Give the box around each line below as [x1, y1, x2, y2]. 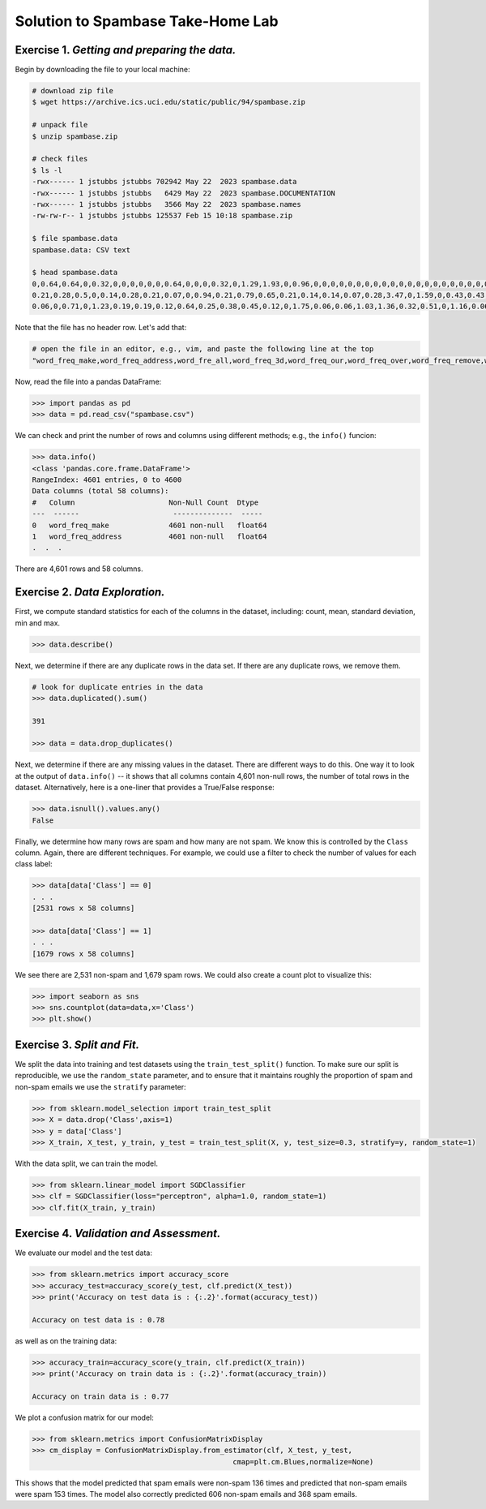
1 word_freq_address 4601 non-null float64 [32, 531, 267, 541]
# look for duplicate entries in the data [32, 682, 203, 691]
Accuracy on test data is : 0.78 [32, 1315, 165, 1324]
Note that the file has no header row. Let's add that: [15, 323, 187, 333]
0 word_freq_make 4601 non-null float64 [32, 520, 267, 530]
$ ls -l [32, 166, 62, 174]
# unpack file [32, 120, 88, 130]
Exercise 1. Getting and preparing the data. [15, 43, 237, 57]
